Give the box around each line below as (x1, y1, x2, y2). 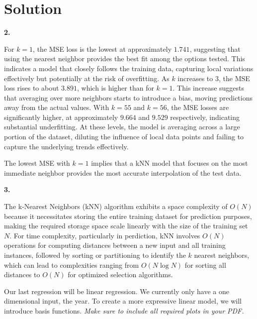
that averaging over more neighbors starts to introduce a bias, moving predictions (4, 92, 253, 103)
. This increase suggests (172, 83, 245, 93)
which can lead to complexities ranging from (4, 259, 139, 270)
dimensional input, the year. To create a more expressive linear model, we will (4, 296, 242, 306)
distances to (4, 269, 40, 280)
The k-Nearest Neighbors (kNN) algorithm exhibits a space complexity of (4, 201, 228, 212)
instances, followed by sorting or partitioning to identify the (4, 250, 186, 260)
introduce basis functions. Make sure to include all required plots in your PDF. (4, 305, 244, 316)
